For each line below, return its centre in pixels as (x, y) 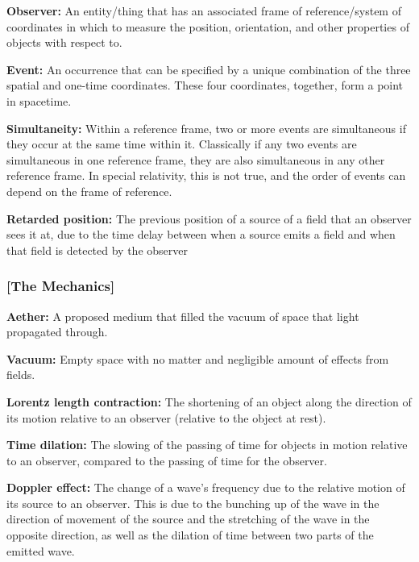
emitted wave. (41, 550)
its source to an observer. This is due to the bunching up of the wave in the (193, 503)
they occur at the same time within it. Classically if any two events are (182, 144)
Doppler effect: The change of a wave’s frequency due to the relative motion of (206, 487)
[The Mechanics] (61, 286)
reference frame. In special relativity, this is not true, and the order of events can (206, 175)
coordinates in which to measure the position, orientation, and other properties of (208, 26)
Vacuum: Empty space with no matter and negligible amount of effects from (198, 358)
